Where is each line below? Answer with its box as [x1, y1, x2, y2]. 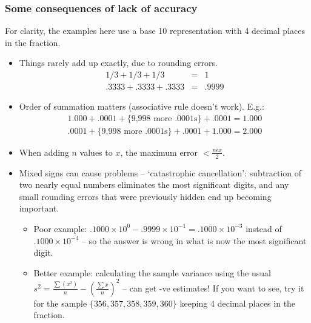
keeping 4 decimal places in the [179, 296, 296, 309]
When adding [19, 145, 69, 158]
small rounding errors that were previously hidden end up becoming [19, 190, 272, 202]
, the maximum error [120, 145, 198, 158]
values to [79, 145, 113, 158]
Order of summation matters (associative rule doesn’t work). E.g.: [19, 100, 264, 113]
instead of [246, 222, 282, 235]
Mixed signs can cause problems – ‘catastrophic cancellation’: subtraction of [19, 166, 302, 179]
